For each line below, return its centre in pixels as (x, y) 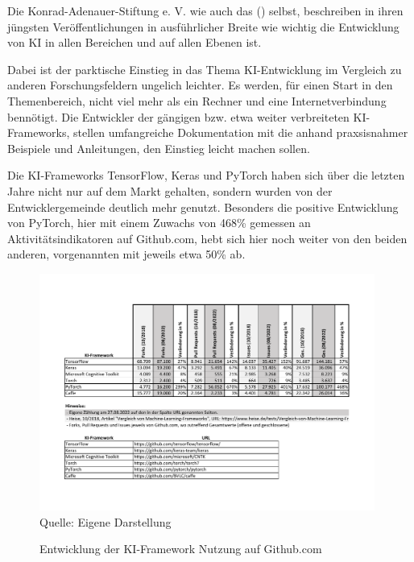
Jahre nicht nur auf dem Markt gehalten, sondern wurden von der (170, 190)
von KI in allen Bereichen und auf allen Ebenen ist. (135, 42)
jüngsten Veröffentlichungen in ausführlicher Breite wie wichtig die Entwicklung (203, 26)
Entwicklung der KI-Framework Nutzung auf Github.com (181, 549)
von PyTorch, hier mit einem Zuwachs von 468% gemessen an (159, 223)
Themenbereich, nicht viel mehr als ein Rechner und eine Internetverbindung (197, 100)
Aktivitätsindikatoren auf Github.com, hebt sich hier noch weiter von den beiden (207, 238)
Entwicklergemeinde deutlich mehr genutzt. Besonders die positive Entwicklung (203, 207)
